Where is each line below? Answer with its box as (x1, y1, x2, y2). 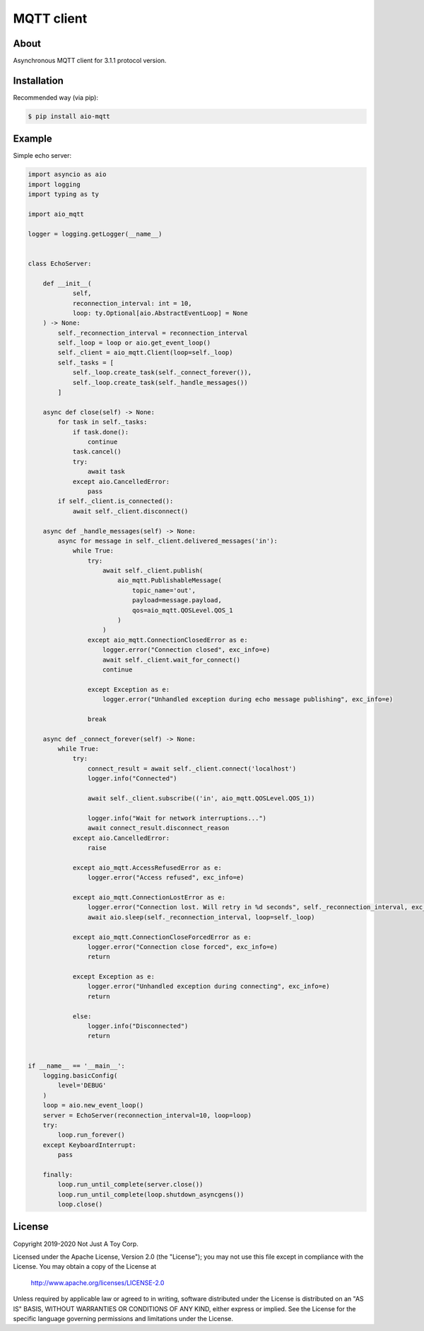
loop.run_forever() (57, 1131, 125, 1139)
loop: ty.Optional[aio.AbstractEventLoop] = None (72, 309, 248, 317)
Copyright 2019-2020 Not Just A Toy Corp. (13, 1239, 139, 1248)
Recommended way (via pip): (13, 93, 99, 102)
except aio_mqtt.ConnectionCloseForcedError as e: (72, 933, 252, 941)
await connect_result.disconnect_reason (87, 824, 230, 832)
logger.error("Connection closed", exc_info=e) (102, 646, 271, 654)
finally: (42, 1170, 73, 1178)
